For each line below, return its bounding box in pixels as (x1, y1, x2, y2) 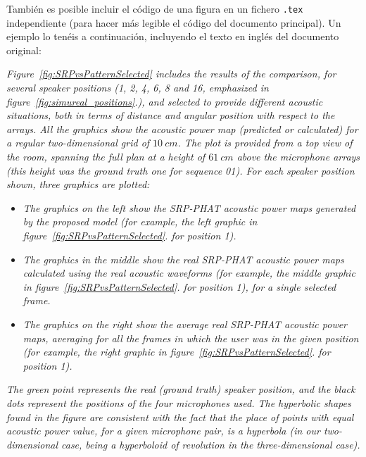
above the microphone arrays (236, 149, 360, 163)
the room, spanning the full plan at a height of (6, 149, 206, 163)
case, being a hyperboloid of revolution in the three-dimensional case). (61, 437, 360, 451)
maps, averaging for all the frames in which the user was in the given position (23, 330, 359, 345)
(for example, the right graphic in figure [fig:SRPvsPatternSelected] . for (23, 344, 331, 359)
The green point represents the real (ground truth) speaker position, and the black (6, 382, 355, 396)
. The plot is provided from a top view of (177, 135, 353, 150)
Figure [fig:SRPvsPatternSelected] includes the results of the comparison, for (6, 66, 336, 81)
